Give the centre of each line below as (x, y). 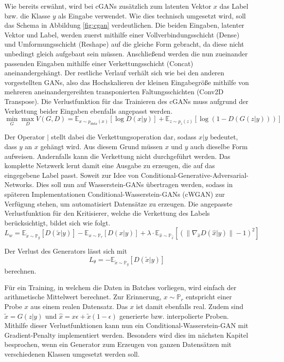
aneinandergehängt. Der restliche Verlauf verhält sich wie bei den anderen (115, 73)
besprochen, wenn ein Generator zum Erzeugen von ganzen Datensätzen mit (118, 344)
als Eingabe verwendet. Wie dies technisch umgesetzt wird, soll (152, 15)
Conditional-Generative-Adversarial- (195, 175)
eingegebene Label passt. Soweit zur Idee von (72, 175)
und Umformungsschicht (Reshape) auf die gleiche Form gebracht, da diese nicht (124, 44)
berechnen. (20, 271)
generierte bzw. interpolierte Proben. (174, 316)
